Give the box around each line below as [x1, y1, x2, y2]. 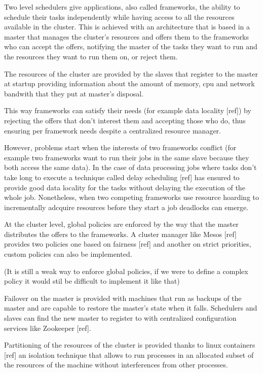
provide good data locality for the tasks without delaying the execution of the [4, 182, 245, 192]
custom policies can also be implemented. [4, 249, 132, 259]
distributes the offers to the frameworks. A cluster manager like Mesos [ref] [4, 228, 237, 239]
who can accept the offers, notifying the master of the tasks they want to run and [4, 41, 257, 52]
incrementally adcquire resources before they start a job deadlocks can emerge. [4, 201, 248, 212]
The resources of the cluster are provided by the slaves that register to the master [4, 68, 258, 79]
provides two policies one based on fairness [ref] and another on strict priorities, [4, 239, 251, 249]
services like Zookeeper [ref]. [4, 322, 91, 333]
